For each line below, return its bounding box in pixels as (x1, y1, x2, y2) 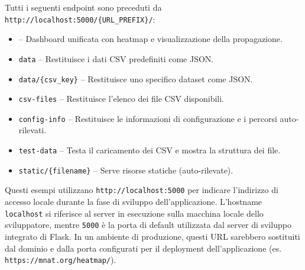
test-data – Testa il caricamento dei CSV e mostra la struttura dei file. (18, 144, 281, 156)
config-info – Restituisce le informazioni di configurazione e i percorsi (18, 112, 277, 124)
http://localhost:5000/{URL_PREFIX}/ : (5, 12, 155, 25)
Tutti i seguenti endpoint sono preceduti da (5, 1, 162, 13)
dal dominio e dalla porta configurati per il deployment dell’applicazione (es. (5, 242, 282, 254)
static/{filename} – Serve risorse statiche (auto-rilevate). (18, 163, 233, 176)
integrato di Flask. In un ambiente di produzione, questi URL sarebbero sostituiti (5, 230, 300, 242)
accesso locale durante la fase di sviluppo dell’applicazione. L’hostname (5, 195, 262, 208)
